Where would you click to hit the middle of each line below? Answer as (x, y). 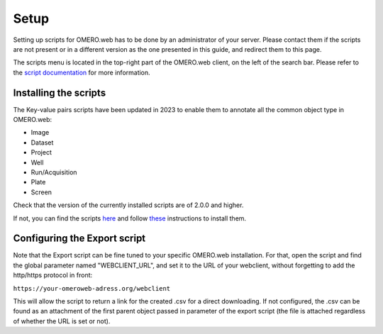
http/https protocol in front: (53, 275)
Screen (41, 192)
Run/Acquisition (54, 172)
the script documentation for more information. (82, 72)
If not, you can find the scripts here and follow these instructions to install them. (130, 218)
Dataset (42, 143)
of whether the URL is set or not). (62, 321)
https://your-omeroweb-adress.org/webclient (92, 288)
